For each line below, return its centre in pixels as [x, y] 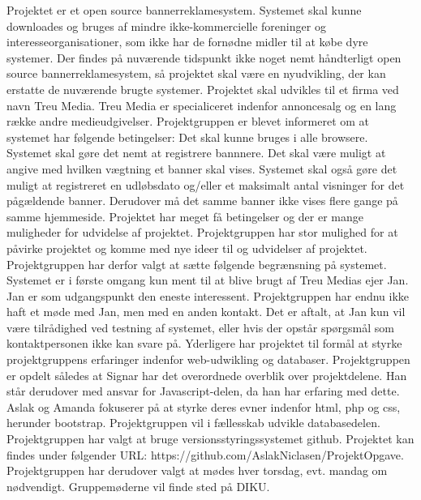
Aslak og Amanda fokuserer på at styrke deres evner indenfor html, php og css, [204, 406]
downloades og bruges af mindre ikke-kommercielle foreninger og [166, 26]
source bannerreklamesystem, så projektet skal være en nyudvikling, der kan [196, 73]
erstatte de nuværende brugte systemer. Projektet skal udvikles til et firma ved [203, 89]
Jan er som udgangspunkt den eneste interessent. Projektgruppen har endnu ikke [208, 295]
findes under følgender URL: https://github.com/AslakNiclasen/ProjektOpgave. [205, 454]
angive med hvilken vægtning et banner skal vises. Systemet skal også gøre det [202, 168]
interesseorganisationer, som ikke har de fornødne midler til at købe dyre [187, 42]
